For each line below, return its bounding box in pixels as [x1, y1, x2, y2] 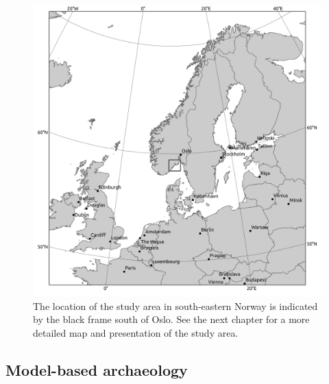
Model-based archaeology [5, 359, 188, 380]
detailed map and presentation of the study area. [33, 325, 239, 339]
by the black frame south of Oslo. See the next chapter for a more [33, 312, 310, 326]
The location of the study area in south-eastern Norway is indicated [33, 298, 318, 313]
